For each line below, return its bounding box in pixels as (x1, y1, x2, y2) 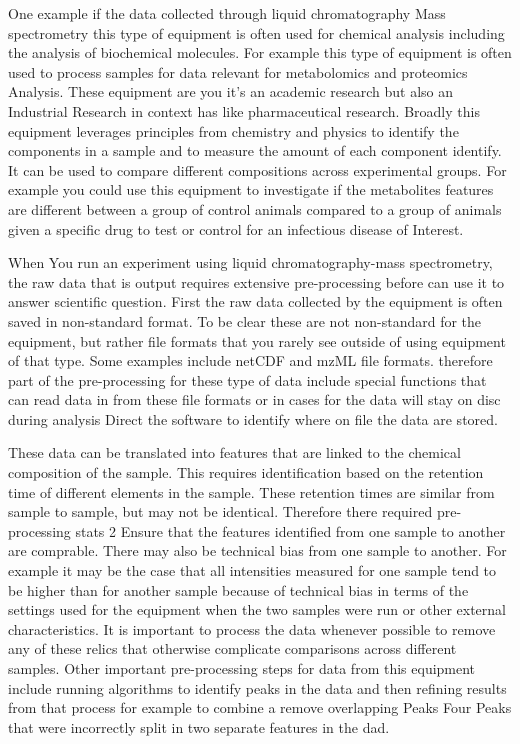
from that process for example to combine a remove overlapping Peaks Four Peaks (8, 697, 512, 718)
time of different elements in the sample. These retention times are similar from (8, 481, 495, 502)
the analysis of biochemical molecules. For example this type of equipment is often (8, 42, 512, 63)
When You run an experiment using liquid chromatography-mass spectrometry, (8, 252, 493, 273)
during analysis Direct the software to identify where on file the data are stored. (8, 408, 498, 429)
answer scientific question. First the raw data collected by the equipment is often (8, 291, 503, 312)
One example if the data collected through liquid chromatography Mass (8, 3, 446, 23)
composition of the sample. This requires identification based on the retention (8, 462, 484, 483)
